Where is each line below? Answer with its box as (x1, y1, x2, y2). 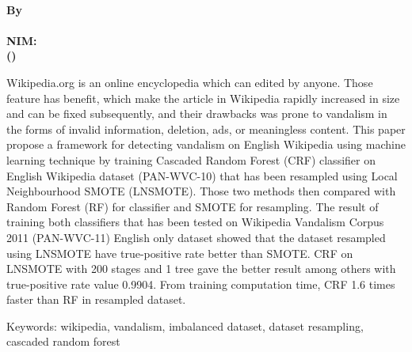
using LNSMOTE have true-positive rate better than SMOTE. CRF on (6, 244, 353, 261)
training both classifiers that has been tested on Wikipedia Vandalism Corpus (6, 214, 384, 230)
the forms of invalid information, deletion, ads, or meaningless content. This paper (6, 120, 406, 137)
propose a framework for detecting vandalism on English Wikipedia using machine (6, 136, 406, 153)
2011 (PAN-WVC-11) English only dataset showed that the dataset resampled (6, 229, 386, 245)
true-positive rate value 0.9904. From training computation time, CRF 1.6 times (6, 275, 395, 292)
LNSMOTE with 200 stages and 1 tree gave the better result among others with (6, 260, 396, 277)
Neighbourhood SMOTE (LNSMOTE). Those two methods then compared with (6, 183, 396, 199)
